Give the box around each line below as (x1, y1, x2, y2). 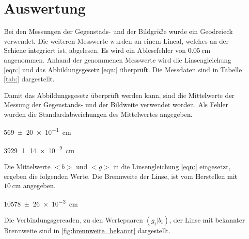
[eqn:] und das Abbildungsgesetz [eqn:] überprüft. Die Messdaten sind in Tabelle (4, 64, 242, 74)
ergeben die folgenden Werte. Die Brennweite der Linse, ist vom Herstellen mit (4, 171, 238, 181)
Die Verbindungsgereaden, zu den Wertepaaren (4, 215, 143, 224)
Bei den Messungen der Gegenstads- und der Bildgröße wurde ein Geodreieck (4, 26, 233, 36)
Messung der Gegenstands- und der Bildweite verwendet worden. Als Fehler (4, 99, 229, 110)
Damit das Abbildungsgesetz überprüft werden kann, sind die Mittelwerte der (4, 90, 234, 100)
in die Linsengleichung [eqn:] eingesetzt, (113, 161, 231, 171)
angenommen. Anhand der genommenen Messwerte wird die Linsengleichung (4, 54, 232, 64)
